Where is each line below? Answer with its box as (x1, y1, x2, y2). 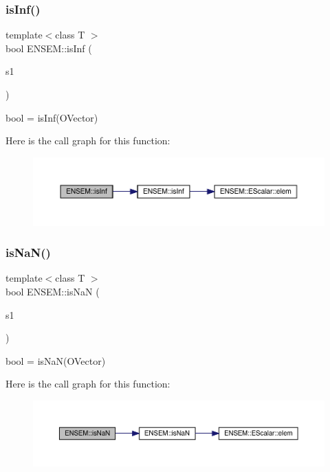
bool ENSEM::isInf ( (5, 41, 92, 55)
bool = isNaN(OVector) (5, 353, 106, 368)
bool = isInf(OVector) (5, 110, 98, 124)
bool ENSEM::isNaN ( (5, 284, 100, 298)
